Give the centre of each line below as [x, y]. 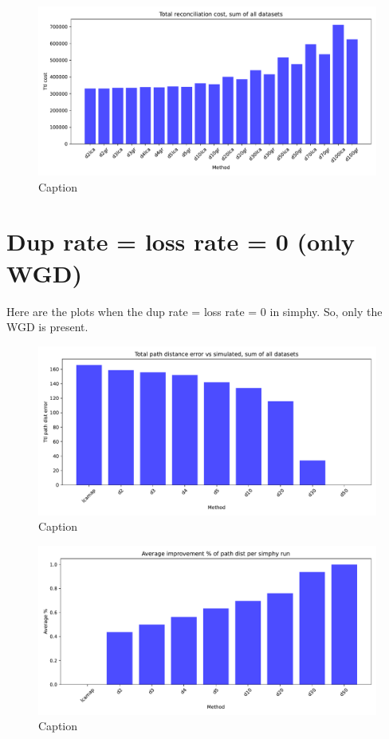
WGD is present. [47, 327]
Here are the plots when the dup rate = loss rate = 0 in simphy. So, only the [194, 311]
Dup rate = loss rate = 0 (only [181, 241]
